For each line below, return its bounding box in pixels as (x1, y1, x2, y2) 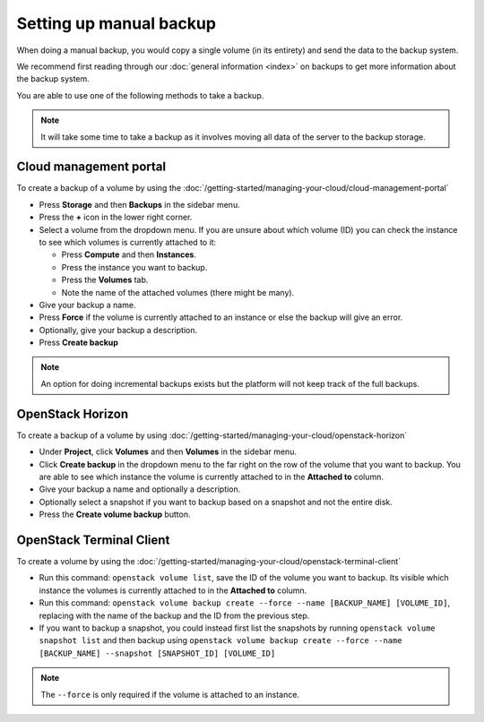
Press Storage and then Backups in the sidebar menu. (39, 199, 241, 210)
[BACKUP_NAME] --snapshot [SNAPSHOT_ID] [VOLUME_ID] (39, 648, 276, 658)
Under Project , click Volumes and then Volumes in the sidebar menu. (39, 446, 298, 457)
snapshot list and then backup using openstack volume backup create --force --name (39, 635, 402, 646)
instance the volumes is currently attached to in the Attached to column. (39, 585, 307, 596)
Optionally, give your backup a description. (39, 324, 197, 335)
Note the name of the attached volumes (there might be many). (61, 287, 295, 297)
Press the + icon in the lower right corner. (39, 211, 193, 223)
